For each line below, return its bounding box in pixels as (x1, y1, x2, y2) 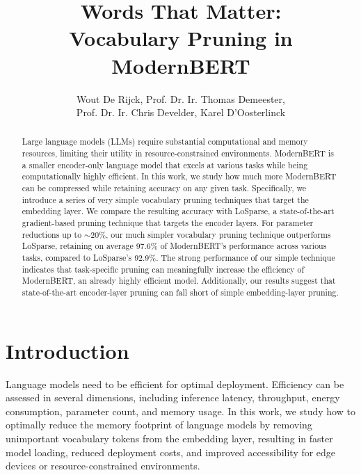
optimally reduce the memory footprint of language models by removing (6, 417, 312, 432)
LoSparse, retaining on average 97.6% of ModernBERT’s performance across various (22, 240, 327, 252)
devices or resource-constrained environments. (6, 458, 200, 473)
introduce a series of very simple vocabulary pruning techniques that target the (22, 193, 309, 205)
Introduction (6, 336, 129, 364)
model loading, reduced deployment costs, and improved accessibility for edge (6, 444, 336, 459)
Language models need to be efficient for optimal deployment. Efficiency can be (6, 376, 344, 391)
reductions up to (22, 228, 82, 240)
